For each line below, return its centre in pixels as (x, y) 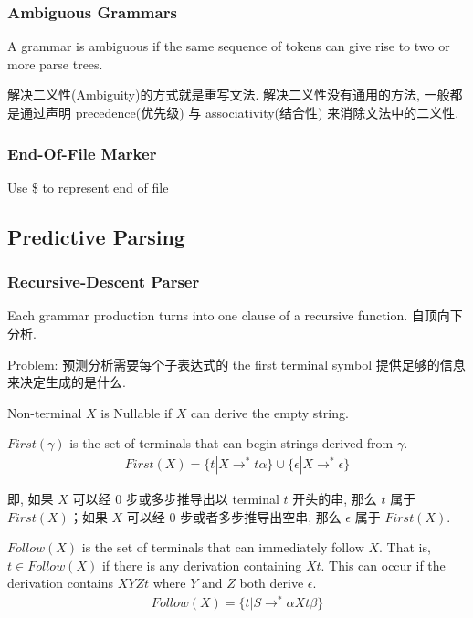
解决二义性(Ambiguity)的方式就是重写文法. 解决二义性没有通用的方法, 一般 (229, 94)
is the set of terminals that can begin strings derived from (231, 443)
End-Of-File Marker (82, 153)
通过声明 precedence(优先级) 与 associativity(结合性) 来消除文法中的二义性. (239, 112)
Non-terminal (45, 412)
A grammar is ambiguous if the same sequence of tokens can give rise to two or (229, 46)
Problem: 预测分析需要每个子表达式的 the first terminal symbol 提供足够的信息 (236, 364)
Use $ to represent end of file (88, 187)
